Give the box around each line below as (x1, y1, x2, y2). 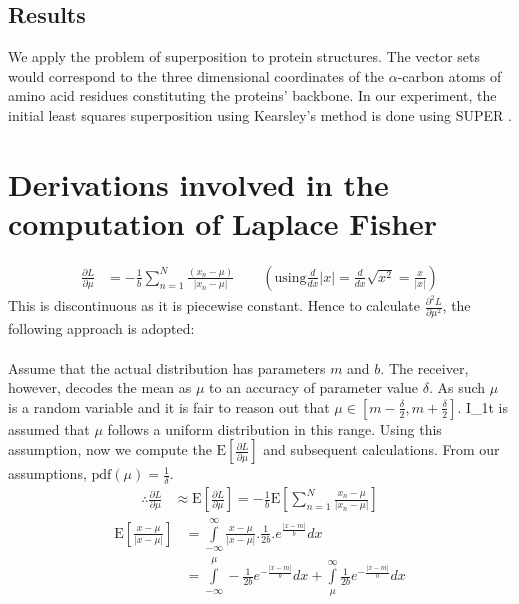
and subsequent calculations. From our (263, 439, 500, 460)
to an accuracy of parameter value (209, 377, 419, 398)
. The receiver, (380, 357, 469, 378)
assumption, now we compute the (8, 439, 212, 460)
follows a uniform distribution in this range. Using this (107, 418, 442, 439)
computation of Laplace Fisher (8, 202, 438, 243)
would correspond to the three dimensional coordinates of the (8, 65, 385, 86)
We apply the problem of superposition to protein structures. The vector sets (8, 46, 481, 67)
